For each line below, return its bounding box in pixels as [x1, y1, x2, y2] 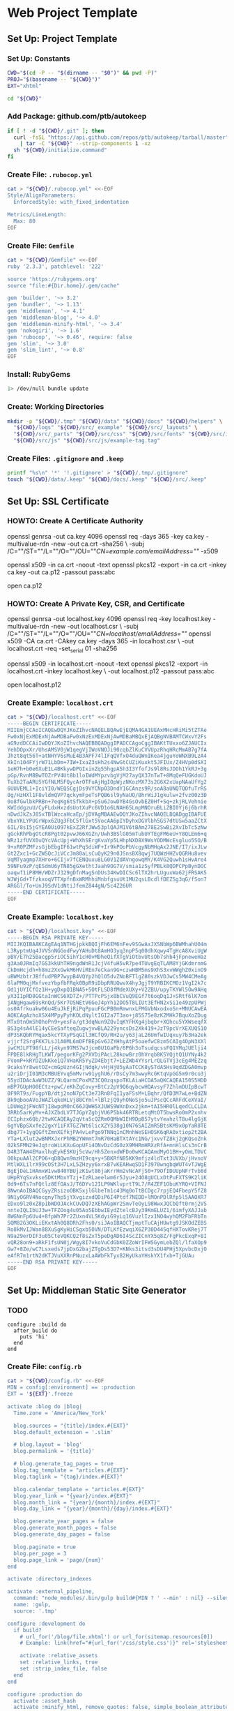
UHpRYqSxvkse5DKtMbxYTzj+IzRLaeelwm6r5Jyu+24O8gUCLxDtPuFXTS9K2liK [7, 1174, 208, 1181]
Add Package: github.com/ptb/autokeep [7, 112, 147, 121]
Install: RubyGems [7, 370, 71, 380]
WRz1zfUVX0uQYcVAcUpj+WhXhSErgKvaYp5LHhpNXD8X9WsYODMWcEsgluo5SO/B [7, 837, 208, 844]
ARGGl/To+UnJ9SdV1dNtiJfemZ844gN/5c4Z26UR [7, 882, 132, 889]
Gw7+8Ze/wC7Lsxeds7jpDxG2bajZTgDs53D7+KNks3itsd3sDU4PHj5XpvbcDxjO [7, 1246, 208, 1253]
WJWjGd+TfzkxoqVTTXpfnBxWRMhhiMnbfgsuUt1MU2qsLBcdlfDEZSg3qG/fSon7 [7, 876, 208, 883]
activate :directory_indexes [7, 1576, 92, 1583]
